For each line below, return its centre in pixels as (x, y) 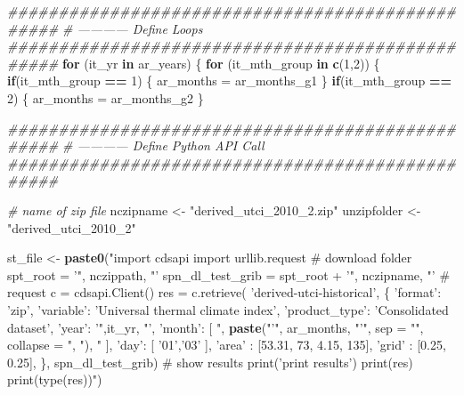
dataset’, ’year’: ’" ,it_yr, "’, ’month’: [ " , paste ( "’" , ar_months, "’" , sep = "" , (216, 327)
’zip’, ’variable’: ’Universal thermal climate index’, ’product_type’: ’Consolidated (228, 309)
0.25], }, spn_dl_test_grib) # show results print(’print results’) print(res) (210, 362)
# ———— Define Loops (132, 28)
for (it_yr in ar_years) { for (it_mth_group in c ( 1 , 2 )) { (221, 63)
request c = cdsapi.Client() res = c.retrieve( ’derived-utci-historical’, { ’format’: (224, 292)
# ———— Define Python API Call (163, 145)
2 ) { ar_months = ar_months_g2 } (106, 97)
